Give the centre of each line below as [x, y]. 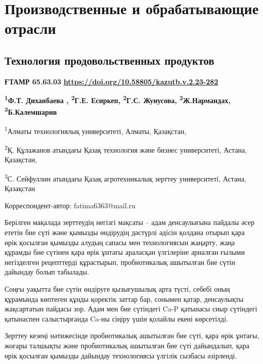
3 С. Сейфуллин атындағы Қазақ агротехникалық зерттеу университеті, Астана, [125, 177]
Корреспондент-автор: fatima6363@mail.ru [70, 205]
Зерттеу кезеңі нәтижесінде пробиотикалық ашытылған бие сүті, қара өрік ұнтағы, [132, 335]
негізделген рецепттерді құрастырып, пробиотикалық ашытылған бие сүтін [120, 262]
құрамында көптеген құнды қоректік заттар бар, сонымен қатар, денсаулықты [124, 299]
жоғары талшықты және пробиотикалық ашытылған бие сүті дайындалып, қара [127, 345]
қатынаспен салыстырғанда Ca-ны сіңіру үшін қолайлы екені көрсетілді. [116, 318]
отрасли [30, 28]
